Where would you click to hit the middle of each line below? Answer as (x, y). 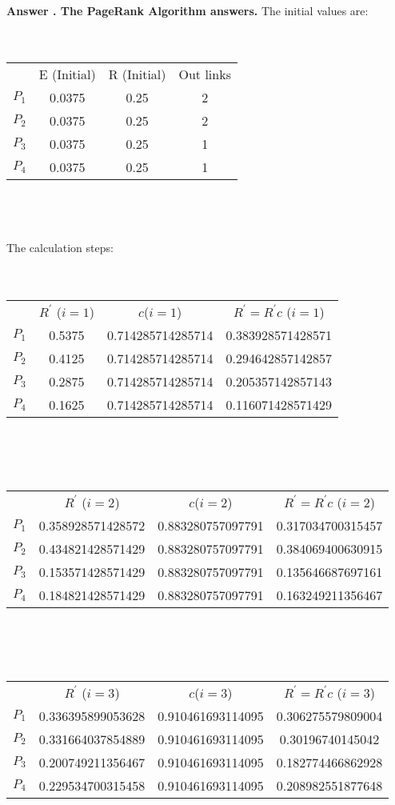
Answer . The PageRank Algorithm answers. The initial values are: (188, 10)
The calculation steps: (60, 248)
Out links (205, 74)
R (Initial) (137, 74)
